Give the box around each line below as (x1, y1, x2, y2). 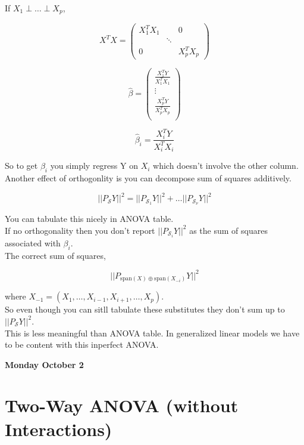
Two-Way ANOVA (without (5, 393, 239, 418)
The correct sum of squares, (5, 249, 106, 261)
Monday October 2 (5, 358, 84, 370)
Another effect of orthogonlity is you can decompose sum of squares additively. (5, 172, 292, 184)
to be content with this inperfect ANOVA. (5, 338, 159, 351)
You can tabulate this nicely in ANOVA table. (5, 212, 174, 225)
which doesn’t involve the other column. (153, 159, 299, 172)
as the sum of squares (189, 224, 268, 236)
